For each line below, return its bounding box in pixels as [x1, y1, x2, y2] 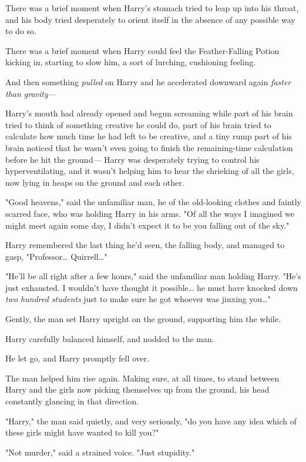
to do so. [5, 25, 36, 37]
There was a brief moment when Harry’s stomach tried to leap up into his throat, [5, 2, 299, 14]
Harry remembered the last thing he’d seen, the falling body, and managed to [5, 239, 285, 251]
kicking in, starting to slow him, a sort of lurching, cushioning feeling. [5, 56, 256, 68]
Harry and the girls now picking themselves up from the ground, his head [5, 383, 270, 396]
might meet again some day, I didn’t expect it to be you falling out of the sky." [5, 219, 290, 231]
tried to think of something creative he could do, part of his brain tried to [5, 118, 271, 130]
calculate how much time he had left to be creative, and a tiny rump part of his [5, 130, 292, 142]
